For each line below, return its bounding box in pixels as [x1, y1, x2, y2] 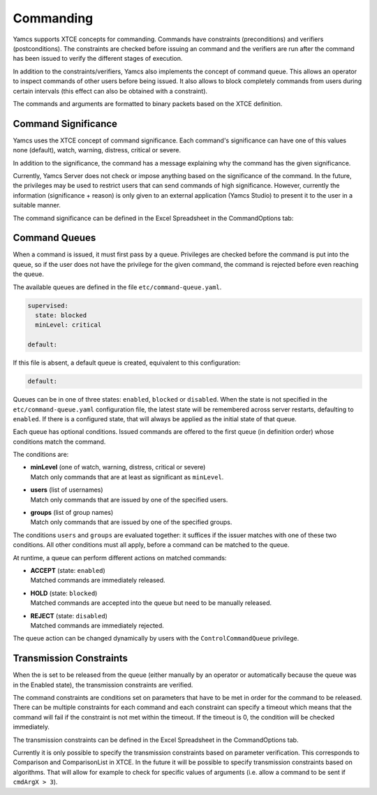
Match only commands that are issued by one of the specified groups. [30, 518, 232, 527]
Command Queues [13, 232, 96, 244]
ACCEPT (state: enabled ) [30, 566, 106, 574]
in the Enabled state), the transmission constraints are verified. [13, 680, 193, 689]
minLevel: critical [35, 321, 102, 329]
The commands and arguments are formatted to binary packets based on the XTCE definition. [13, 99, 283, 108]
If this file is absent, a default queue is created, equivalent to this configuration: [13, 358, 241, 367]
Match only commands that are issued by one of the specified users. [30, 495, 228, 504]
